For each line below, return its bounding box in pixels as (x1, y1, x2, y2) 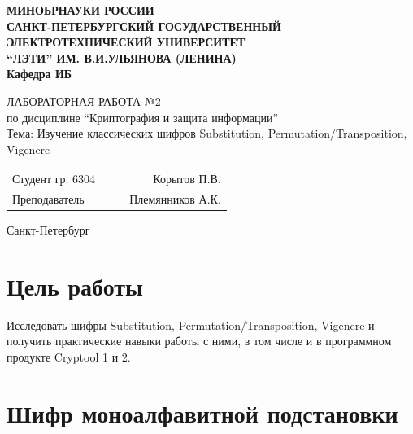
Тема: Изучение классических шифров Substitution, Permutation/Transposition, (7, 125, 407, 142)
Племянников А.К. (129, 190, 221, 207)
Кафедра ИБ (7, 65, 72, 82)
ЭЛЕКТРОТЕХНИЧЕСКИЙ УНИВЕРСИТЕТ (7, 33, 246, 50)
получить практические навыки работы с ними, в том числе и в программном (7, 332, 392, 349)
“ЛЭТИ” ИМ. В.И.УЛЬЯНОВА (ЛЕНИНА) (7, 49, 237, 66)
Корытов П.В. (153, 170, 221, 187)
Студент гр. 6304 (12, 170, 96, 187)
